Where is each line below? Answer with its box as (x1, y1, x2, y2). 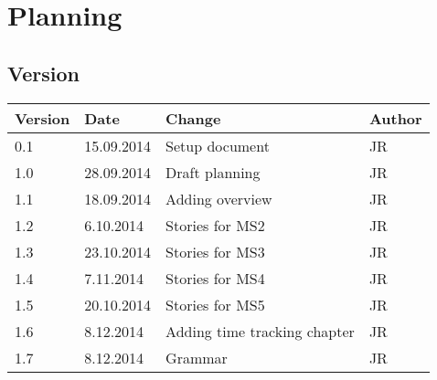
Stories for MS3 (165, 240, 265, 262)
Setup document (165, 134, 270, 156)
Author (368, 107, 422, 129)
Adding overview (165, 187, 272, 209)
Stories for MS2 (165, 214, 265, 236)
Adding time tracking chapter (165, 320, 355, 342)
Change (165, 107, 221, 129)
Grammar (165, 346, 228, 368)
